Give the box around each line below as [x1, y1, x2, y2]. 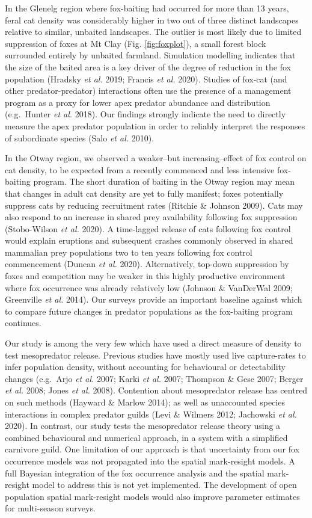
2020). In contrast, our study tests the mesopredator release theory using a [5, 419, 281, 432]
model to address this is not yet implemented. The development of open [32, 478, 297, 491]
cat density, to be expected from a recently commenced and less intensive [5, 163, 275, 176]
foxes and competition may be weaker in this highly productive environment [5, 270, 286, 282]
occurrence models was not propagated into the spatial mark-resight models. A [5, 454, 295, 467]
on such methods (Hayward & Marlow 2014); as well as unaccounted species [5, 396, 285, 408]
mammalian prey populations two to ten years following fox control [5, 245, 252, 258]
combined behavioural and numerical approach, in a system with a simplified [5, 431, 288, 443]
